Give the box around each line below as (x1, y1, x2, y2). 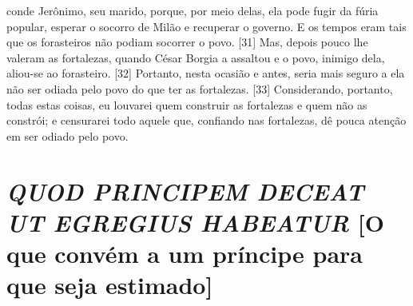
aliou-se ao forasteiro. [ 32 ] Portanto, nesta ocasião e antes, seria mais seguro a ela (6, 65, 405, 81)
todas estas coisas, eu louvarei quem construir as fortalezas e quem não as (6, 96, 367, 113)
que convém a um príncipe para (6, 236, 363, 269)
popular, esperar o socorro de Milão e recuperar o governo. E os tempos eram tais (6, 18, 407, 34)
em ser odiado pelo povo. (6, 127, 129, 144)
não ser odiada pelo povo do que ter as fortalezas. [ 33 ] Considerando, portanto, (6, 80, 393, 97)
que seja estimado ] (6, 268, 213, 301)
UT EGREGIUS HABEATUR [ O (6, 205, 384, 239)
